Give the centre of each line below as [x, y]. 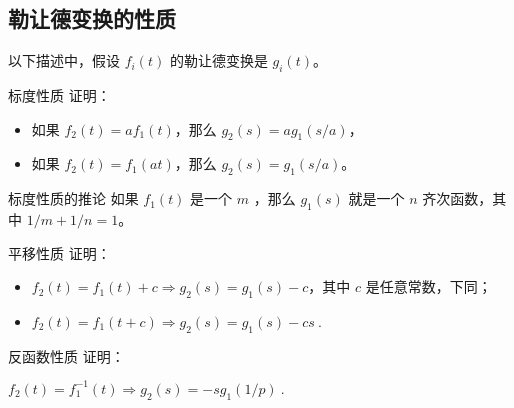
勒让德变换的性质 [92, 18]
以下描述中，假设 [64, 60]
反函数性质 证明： [66, 355]
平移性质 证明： [59, 252]
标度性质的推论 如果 [73, 198]
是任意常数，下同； [428, 286]
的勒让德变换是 [218, 60]
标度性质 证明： [59, 95]
